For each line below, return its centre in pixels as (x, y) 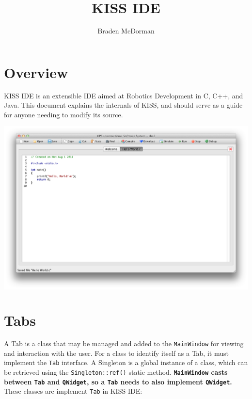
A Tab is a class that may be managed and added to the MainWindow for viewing (124, 343)
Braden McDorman (126, 31)
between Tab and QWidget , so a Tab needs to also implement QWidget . (118, 381)
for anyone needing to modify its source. (63, 114)
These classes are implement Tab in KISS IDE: (73, 391)
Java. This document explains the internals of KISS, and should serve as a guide (123, 105)
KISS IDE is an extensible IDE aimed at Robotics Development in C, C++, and (124, 95)
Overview (36, 72)
